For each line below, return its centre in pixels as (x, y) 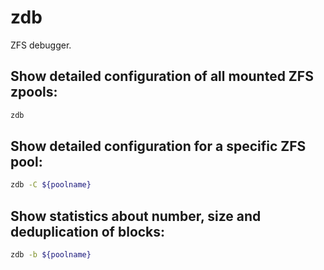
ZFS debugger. (41, 45)
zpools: (34, 92)
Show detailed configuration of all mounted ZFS (162, 76)
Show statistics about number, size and (136, 216)
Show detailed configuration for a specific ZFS (158, 146)
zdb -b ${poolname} (51, 255)
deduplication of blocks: (88, 231)
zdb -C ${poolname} (51, 185)
